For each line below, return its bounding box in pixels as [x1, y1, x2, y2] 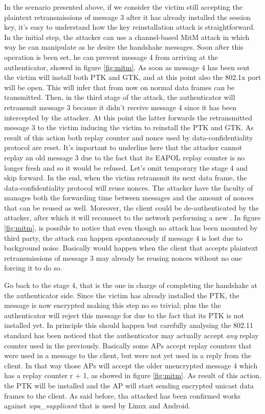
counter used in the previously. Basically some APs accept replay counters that [4, 340, 252, 350]
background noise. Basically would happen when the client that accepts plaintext [4, 242, 258, 253]
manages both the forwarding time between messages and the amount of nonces [4, 192, 254, 203]
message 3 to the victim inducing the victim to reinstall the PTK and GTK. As [4, 122, 254, 133]
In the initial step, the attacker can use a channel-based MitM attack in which [4, 31, 250, 42]
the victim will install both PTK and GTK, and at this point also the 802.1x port [4, 72, 261, 82]
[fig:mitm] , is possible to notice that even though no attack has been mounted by [4, 222, 258, 233]
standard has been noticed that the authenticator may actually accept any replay [4, 330, 259, 340]
